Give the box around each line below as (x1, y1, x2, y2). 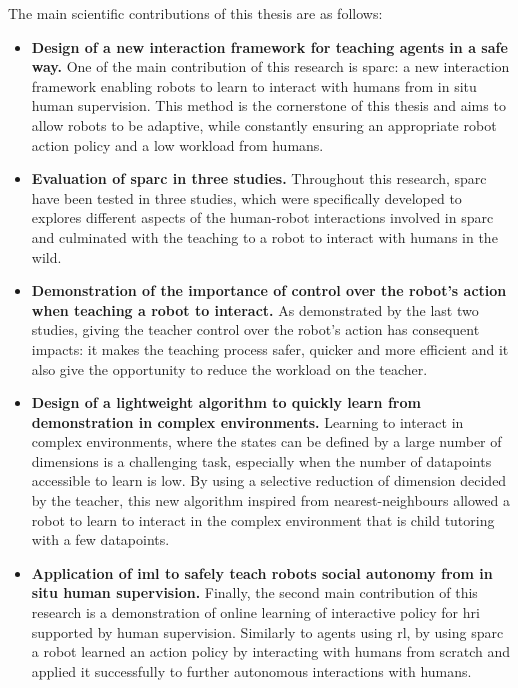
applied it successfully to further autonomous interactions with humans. (31, 660, 472, 681)
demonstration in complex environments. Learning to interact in (31, 411, 464, 432)
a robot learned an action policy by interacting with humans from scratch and (31, 641, 511, 662)
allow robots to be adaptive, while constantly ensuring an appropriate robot (31, 114, 497, 135)
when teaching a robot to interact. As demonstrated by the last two (31, 299, 479, 320)
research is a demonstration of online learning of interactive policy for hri (31, 602, 480, 623)
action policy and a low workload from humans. (31, 134, 324, 155)
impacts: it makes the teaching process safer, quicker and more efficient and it (31, 338, 509, 359)
